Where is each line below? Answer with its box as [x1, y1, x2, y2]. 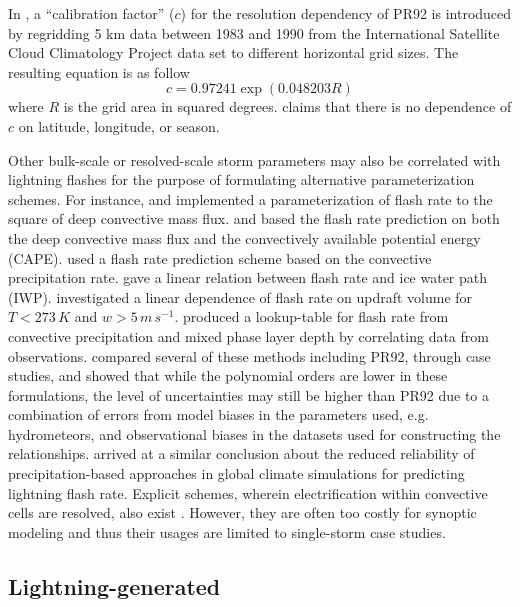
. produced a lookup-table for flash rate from [174, 306, 449, 327]
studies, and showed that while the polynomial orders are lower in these [8, 365, 448, 386]
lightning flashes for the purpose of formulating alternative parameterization [8, 169, 475, 190]
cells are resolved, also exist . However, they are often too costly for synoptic [8, 502, 477, 523]
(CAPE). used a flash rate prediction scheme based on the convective [8, 247, 432, 268]
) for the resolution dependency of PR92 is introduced [180, 3, 512, 23]
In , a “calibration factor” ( [8, 3, 175, 23]
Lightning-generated [8, 570, 221, 601]
